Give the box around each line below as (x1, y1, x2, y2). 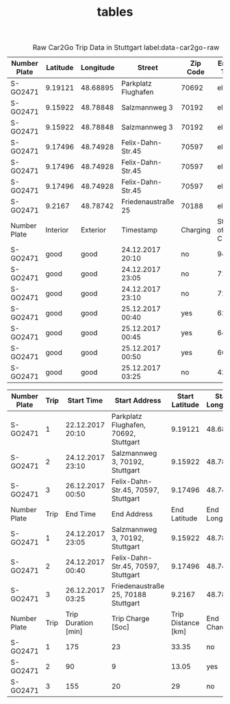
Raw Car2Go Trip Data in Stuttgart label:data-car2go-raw (32, 43, 220, 52)
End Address (112, 509, 153, 519)
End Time (65, 509, 97, 519)
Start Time (67, 396, 103, 405)
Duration (65, 618, 94, 628)
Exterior (81, 226, 106, 235)
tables (97, 4, 133, 20)
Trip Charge (112, 614, 150, 624)
